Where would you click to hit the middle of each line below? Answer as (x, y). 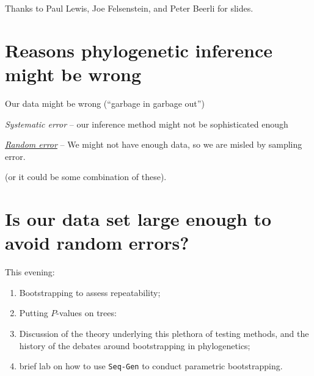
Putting (34, 313)
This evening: (30, 272)
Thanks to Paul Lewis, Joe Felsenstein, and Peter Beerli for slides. (129, 8)
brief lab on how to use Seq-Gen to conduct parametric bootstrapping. (151, 366)
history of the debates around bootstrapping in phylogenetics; (135, 345)
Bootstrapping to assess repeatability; (90, 292)
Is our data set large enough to (138, 219)
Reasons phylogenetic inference (139, 50)
